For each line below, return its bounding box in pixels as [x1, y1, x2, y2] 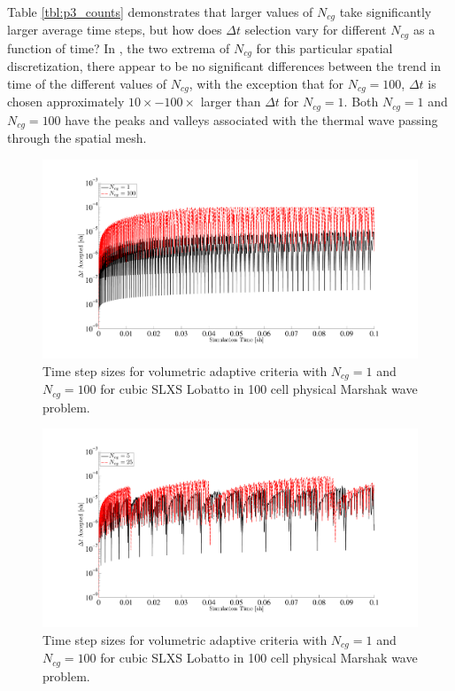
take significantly [339, 3, 432, 20]
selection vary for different [244, 20, 387, 39]
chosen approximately [7, 92, 125, 111]
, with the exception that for [189, 74, 344, 92]
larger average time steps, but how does [7, 20, 222, 39]
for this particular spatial [256, 38, 393, 57]
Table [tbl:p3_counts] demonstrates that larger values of [7, 3, 313, 20]
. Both [343, 92, 379, 111]
